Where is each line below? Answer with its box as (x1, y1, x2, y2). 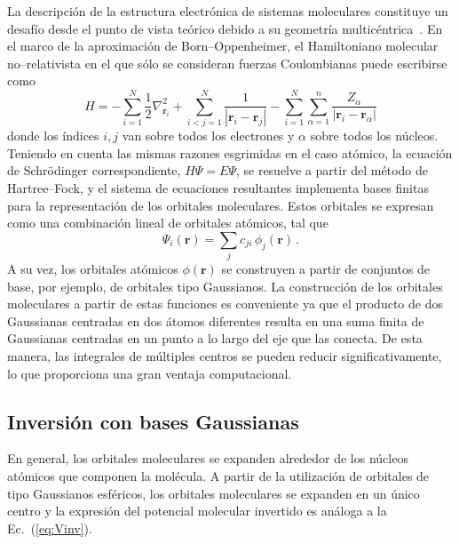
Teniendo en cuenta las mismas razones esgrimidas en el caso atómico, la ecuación (7, 143, 453, 162)
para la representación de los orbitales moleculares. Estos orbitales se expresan (7, 196, 434, 214)
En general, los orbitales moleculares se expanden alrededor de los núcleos (7, 449, 408, 468)
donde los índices (7, 126, 99, 145)
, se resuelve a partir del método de (235, 161, 429, 180)
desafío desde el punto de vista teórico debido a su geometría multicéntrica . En (7, 19, 443, 37)
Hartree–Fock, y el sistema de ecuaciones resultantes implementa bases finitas (7, 178, 429, 196)
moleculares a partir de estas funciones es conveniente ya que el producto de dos (7, 294, 443, 313)
